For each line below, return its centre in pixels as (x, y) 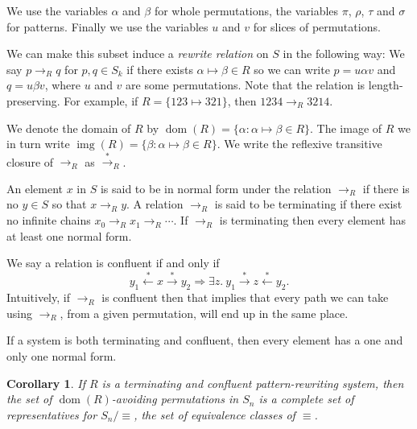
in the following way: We (344, 54)
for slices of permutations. (317, 26)
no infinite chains (49, 220)
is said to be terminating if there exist (308, 204)
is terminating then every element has (312, 220)
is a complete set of (306, 399)
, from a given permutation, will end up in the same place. (204, 313)
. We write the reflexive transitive (299, 144)
